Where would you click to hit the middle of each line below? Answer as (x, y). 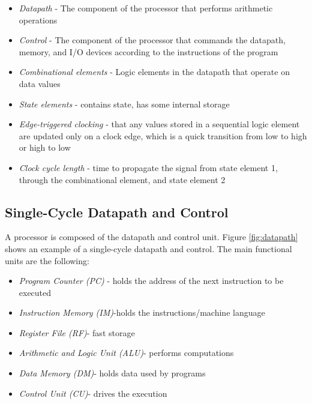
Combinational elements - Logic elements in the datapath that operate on (154, 72)
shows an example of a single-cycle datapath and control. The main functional (148, 248)
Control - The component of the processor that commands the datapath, (152, 40)
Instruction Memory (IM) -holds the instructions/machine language (142, 312)
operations (38, 20)
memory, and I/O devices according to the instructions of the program (148, 51)
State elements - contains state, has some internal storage (124, 104)
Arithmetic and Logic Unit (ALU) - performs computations (126, 353)
